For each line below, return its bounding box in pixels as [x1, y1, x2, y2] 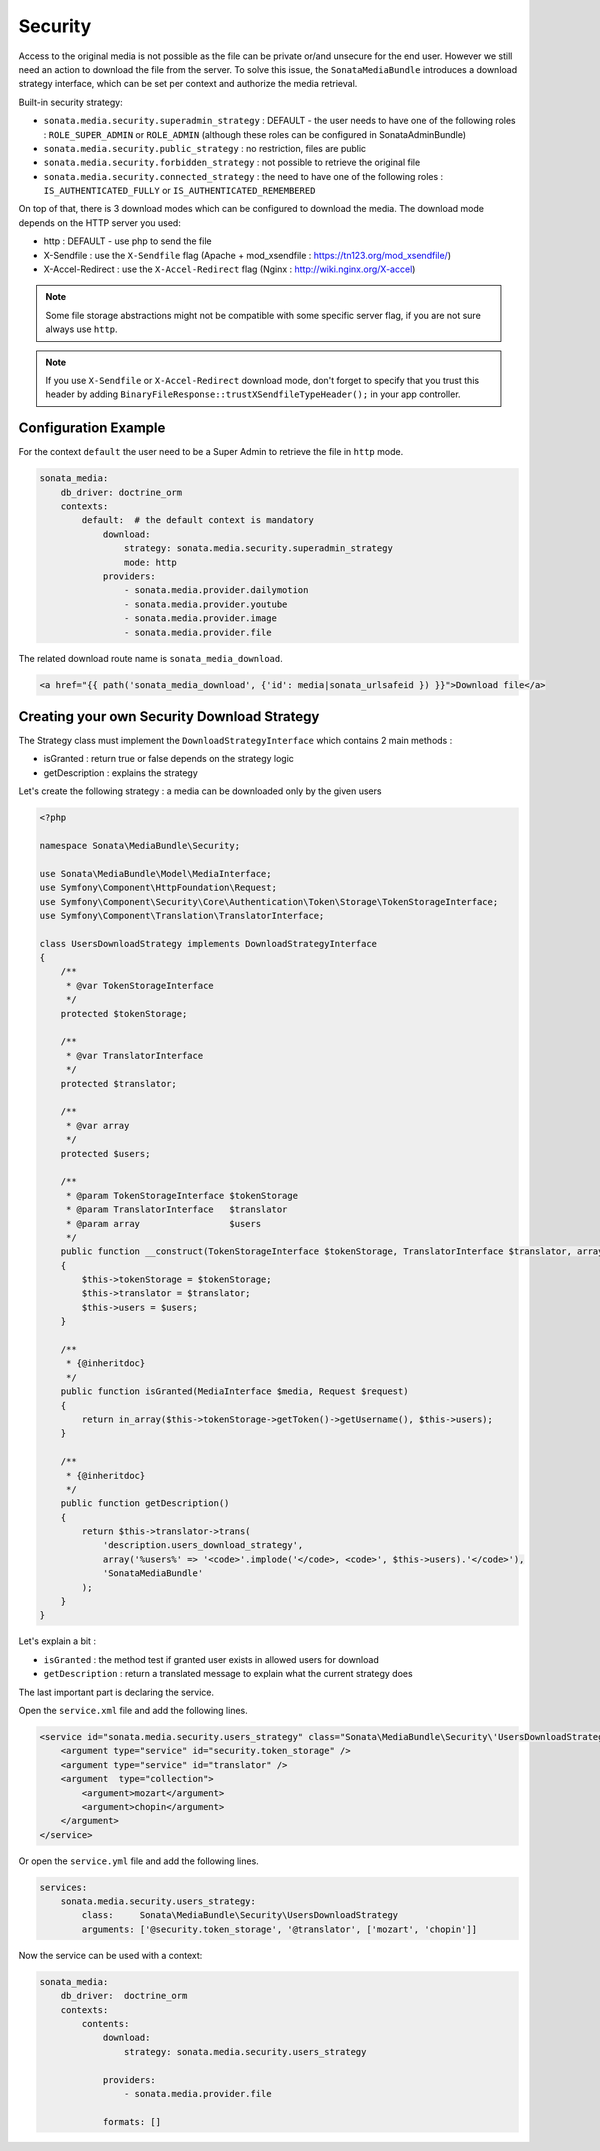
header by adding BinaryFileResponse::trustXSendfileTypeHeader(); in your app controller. [45, 388, 461, 400]
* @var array [65, 1120, 130, 1131]
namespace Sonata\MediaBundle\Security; [39, 840, 240, 851]
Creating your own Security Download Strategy [18, 708, 320, 725]
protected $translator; [60, 1078, 177, 1089]
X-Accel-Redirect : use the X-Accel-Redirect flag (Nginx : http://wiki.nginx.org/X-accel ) [43, 263, 416, 275]
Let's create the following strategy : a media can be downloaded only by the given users [18, 785, 382, 797]
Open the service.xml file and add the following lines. [18, 1704, 249, 1716]
